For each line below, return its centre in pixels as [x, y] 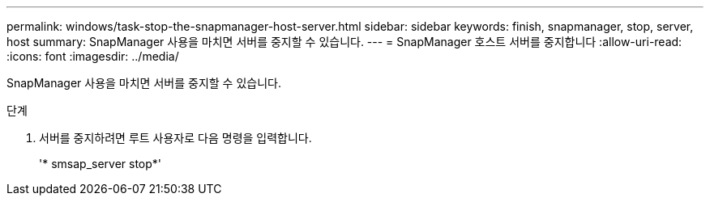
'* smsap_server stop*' [101, 164]
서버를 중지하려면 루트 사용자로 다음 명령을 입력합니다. [175, 138]
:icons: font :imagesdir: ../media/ [93, 56]
